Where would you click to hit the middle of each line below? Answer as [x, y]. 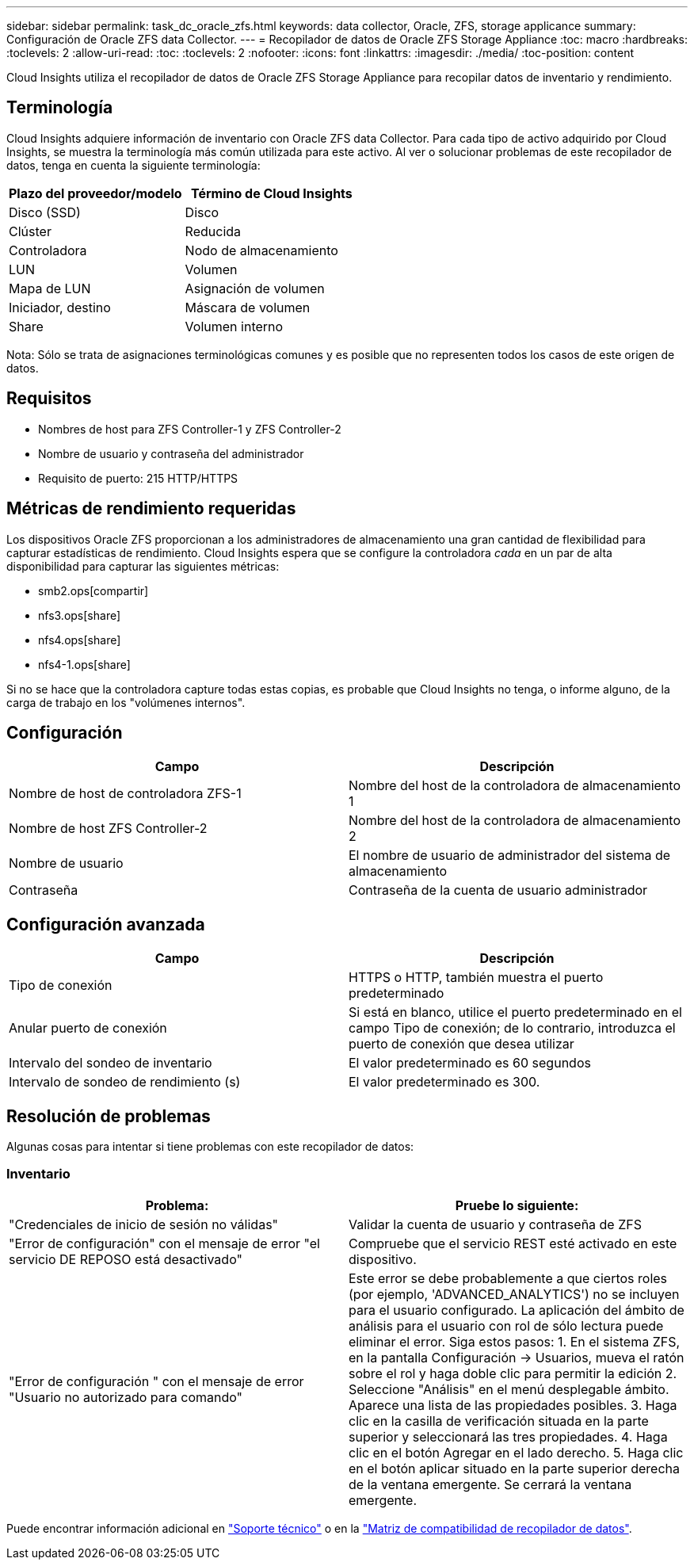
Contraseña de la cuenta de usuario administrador [498, 890]
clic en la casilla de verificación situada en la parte [499, 1421]
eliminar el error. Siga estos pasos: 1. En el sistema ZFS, [515, 1341]
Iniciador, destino [60, 307]
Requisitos [49, 399]
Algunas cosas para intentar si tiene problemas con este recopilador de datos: [210, 1147]
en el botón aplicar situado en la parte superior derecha [514, 1468]
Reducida [213, 231]
